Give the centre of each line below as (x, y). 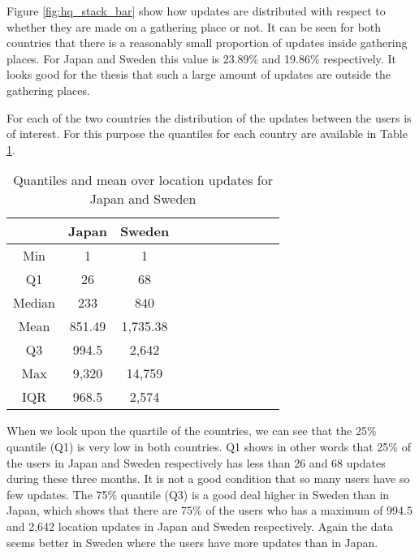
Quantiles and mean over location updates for (143, 180)
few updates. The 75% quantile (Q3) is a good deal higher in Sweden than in (198, 494)
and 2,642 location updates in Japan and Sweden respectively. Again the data (200, 526)
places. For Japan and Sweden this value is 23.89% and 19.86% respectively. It (201, 58)
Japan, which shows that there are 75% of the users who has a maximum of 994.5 (209, 510)
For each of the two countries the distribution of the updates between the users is (209, 117)
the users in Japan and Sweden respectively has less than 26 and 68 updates (196, 462)
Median (35, 303)
